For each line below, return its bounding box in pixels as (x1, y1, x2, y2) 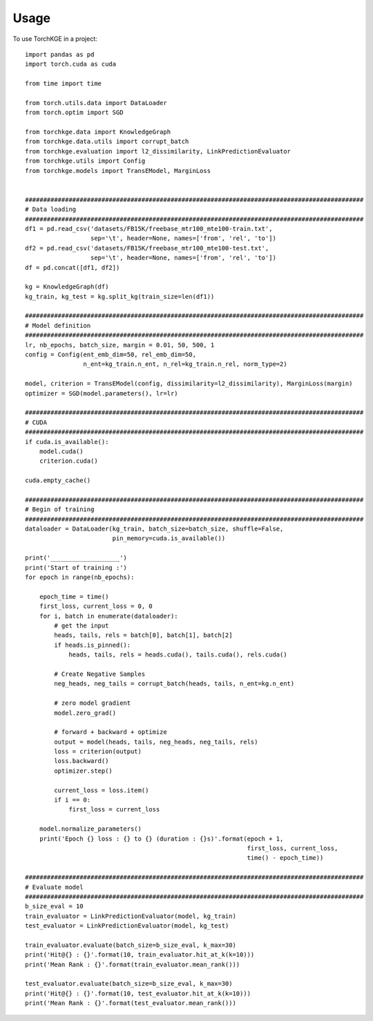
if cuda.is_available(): (25, 438, 109, 445)
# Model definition (25, 322, 91, 329)
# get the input (54, 621, 109, 629)
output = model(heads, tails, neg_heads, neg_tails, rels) (54, 737, 258, 746)
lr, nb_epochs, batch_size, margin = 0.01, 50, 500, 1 (25, 341, 215, 349)
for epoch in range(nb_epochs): (25, 573, 135, 581)
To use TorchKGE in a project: (12, 35, 97, 43)
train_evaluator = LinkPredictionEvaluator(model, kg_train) (25, 912, 236, 920)
